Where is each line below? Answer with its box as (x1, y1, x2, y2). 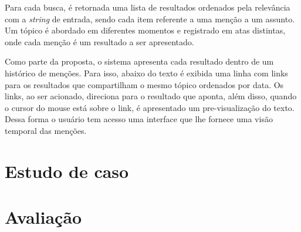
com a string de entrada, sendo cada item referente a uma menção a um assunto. (5, 12, 295, 25)
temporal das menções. (5, 124, 87, 136)
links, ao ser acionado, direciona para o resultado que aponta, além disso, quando (5, 90, 297, 102)
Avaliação (5, 205, 82, 229)
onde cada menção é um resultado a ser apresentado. (5, 35, 194, 48)
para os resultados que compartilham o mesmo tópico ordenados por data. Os (5, 78, 284, 90)
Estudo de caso (5, 159, 129, 183)
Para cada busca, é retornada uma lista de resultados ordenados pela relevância (5, 1, 290, 13)
